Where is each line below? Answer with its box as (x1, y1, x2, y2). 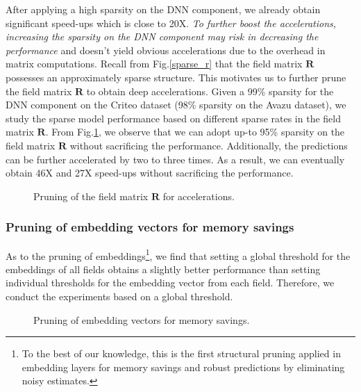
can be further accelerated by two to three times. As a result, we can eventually (6, 152, 345, 166)
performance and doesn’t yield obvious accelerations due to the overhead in (6, 42, 326, 57)
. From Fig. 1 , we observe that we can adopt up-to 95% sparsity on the (45, 124, 345, 139)
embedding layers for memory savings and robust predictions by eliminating (22, 359, 345, 374)
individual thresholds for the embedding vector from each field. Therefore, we (6, 275, 335, 290)
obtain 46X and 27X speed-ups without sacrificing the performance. (6, 165, 294, 180)
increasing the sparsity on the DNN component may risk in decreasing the (6, 29, 319, 44)
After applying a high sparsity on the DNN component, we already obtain (6, 2, 321, 16)
